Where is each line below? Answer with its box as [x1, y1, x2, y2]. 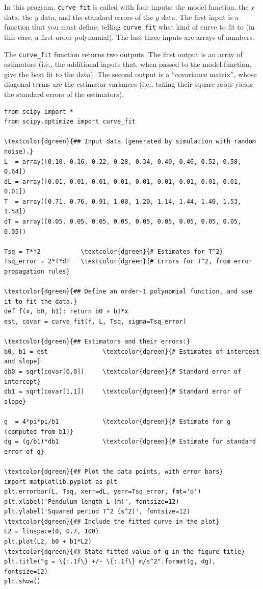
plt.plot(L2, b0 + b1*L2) [4, 538, 92, 546]
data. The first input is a [161, 11, 239, 22]
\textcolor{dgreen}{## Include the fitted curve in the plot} [4, 518, 220, 525]
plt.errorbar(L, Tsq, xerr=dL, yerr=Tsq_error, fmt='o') [4, 488, 201, 496]
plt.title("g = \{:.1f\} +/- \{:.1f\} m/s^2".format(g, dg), [4, 558, 216, 566]
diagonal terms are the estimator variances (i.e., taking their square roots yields [4, 79, 253, 89]
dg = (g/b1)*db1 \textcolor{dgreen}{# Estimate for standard [4, 438, 256, 446]
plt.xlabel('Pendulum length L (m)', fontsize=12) [4, 498, 179, 505]
